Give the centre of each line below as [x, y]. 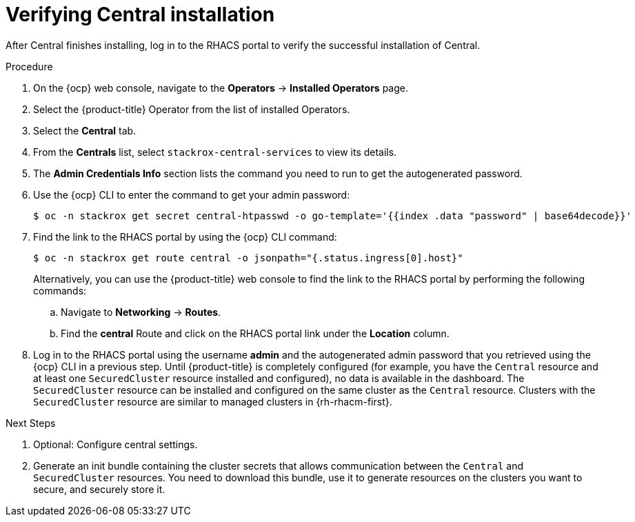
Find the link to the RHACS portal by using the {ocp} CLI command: [185, 237]
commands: [60, 290]
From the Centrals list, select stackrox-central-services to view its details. [215, 152]
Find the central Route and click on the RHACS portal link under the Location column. [255, 333]
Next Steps [31, 423]
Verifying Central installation [140, 14]
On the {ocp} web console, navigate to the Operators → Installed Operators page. [221, 88]
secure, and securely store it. [99, 489]
